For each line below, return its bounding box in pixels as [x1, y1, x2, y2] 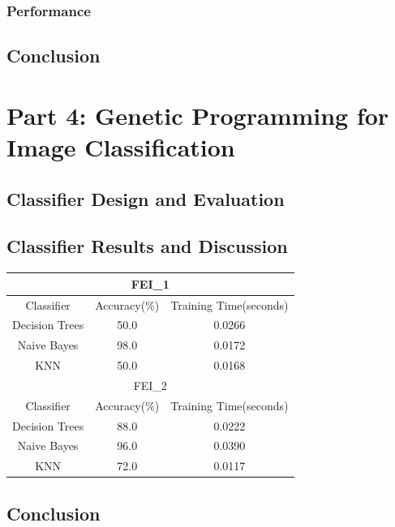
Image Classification [6, 131, 235, 163]
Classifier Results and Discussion [6, 234, 288, 259]
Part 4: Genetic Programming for [6, 98, 389, 131]
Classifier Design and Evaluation [6, 186, 285, 211]
